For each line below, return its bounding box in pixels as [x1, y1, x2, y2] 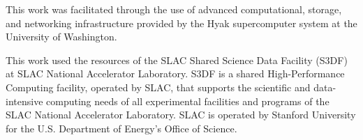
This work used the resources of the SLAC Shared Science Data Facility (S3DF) [6, 52, 348, 67]
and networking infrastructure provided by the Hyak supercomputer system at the [6, 15, 357, 30]
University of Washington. [6, 29, 117, 44]
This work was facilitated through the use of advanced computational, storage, [6, 2, 342, 16]
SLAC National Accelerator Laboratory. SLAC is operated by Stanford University [6, 107, 356, 122]
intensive [6, 93, 43, 108]
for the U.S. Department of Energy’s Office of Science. [6, 120, 237, 135]
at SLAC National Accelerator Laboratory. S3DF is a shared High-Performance [6, 66, 345, 81]
